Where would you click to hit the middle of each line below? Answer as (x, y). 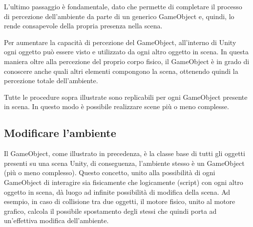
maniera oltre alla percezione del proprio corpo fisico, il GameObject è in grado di (127, 61)
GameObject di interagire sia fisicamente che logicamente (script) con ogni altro (124, 182)
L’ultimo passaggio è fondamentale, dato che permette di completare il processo (123, 6)
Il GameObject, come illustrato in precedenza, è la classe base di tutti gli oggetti (125, 153)
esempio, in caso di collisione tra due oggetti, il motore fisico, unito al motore (120, 201)
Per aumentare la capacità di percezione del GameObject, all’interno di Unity (120, 42)
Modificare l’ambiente (60, 133)
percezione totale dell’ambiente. (51, 80)
